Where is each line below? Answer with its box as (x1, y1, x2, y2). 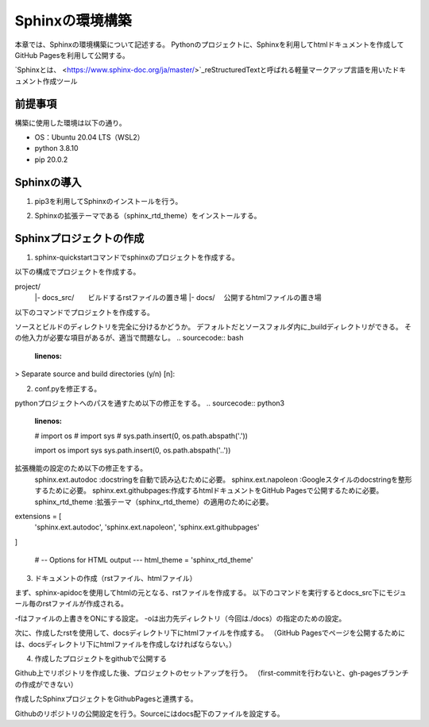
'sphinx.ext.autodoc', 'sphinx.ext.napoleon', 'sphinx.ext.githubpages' (34, 522, 260, 532)
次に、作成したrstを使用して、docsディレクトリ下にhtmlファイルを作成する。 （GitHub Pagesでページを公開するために (14, 628, 405, 638)
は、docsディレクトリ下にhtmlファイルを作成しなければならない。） (14, 639, 236, 648)
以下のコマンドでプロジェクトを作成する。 (14, 307, 154, 317)
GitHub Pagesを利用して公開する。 (14, 50, 130, 60)
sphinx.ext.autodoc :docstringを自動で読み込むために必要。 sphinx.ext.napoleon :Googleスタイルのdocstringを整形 (34, 475, 412, 484)
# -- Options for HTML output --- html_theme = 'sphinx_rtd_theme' (34, 556, 253, 565)
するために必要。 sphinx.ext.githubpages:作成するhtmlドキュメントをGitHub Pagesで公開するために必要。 (34, 486, 384, 495)
